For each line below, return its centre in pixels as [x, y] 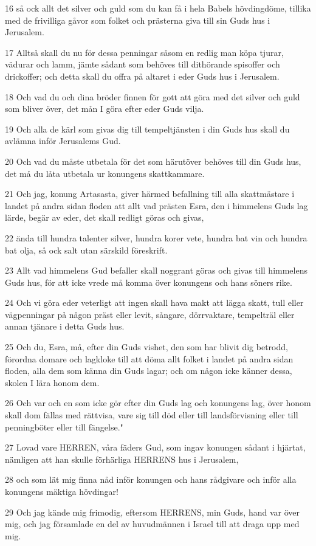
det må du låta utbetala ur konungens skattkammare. [105, 173]
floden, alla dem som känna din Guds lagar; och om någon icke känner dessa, [149, 371]
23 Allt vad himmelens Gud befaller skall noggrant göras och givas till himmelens [156, 270]
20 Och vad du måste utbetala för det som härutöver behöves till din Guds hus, [153, 161]
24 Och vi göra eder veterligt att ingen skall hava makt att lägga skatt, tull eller [154, 302]
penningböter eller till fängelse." [64, 427]
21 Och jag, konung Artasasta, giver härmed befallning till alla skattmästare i [150, 194]
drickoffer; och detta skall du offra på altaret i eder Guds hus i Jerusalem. [142, 76]
